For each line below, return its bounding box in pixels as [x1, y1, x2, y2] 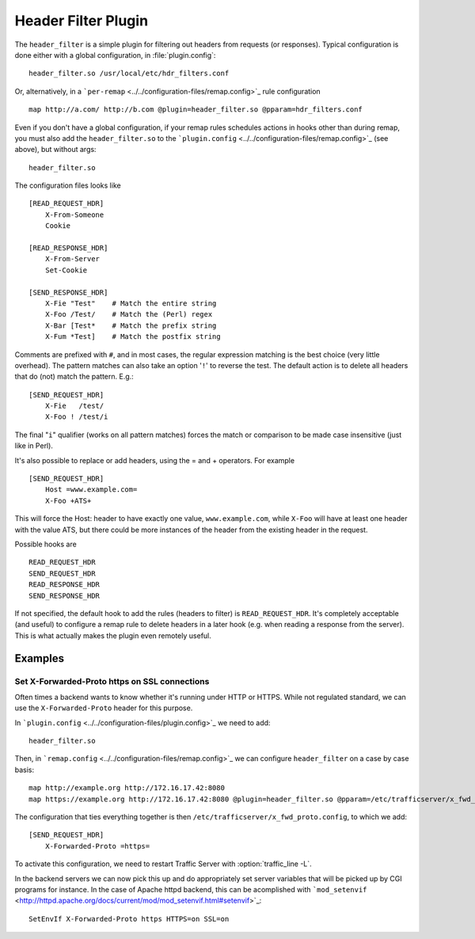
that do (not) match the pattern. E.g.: [14, 372, 134, 382]
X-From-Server [44, 254, 101, 264]
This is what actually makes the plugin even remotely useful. [14, 630, 211, 641]
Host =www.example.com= [44, 485, 138, 494]
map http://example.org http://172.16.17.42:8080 [28, 784, 226, 793]
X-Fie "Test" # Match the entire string [44, 298, 217, 308]
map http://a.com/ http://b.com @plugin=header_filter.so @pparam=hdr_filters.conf [28, 105, 363, 114]
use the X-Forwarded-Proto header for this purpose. [14, 703, 193, 713]
